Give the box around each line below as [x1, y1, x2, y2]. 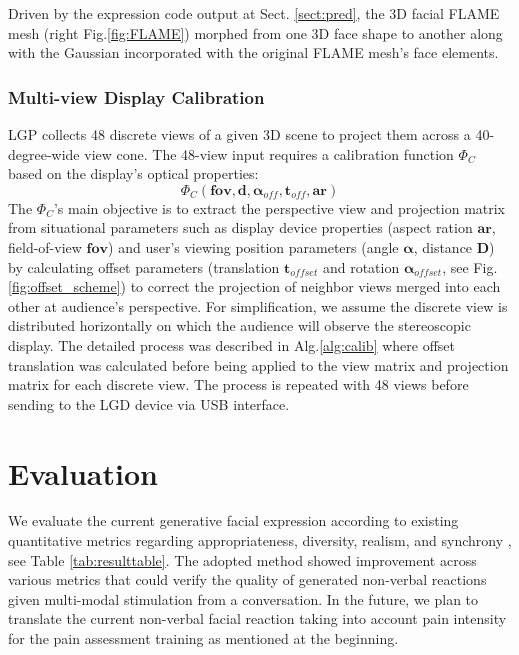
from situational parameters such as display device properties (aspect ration [8, 217, 473, 238]
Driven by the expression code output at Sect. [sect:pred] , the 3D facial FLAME [8, 3, 500, 23]
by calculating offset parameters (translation [8, 256, 280, 277]
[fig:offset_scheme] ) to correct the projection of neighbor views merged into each [8, 276, 501, 297]
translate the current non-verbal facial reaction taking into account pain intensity [8, 608, 507, 629]
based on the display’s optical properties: [8, 163, 259, 184]
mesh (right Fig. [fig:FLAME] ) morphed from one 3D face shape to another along [8, 22, 503, 43]
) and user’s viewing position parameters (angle [108, 236, 399, 257]
